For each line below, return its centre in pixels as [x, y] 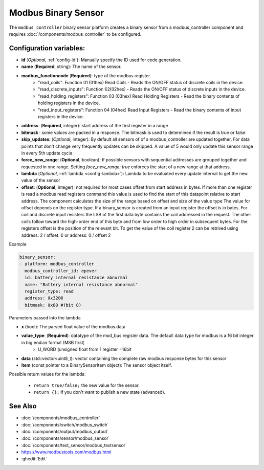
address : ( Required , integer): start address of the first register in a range [95, 126]
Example [18, 244]
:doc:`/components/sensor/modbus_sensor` [66, 438]
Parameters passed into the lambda [45, 317]
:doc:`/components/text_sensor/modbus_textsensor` [74, 445]
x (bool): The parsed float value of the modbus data [73, 327]
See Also [23, 406]
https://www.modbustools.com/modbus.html [66, 452]
